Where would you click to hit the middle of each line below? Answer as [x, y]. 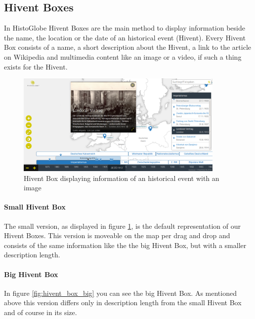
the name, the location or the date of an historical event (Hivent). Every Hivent [125, 37]
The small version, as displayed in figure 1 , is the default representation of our [123, 226]
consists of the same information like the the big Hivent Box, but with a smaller [125, 245]
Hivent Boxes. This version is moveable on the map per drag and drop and [117, 235]
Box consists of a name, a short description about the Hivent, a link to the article [128, 47]
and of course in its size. [41, 312]
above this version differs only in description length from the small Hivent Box [123, 302]
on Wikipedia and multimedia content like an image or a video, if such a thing [123, 56]
